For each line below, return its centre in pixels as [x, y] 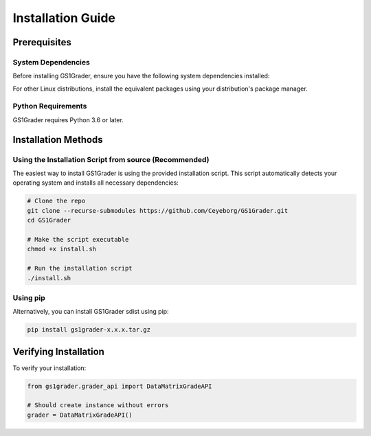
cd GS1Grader [49, 220]
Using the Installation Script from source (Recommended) [111, 159]
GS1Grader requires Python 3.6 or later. [68, 119]
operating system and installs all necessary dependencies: [95, 183]
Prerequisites [42, 42]
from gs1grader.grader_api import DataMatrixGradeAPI [120, 386]
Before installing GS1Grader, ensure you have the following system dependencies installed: [141, 76]
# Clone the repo [56, 201]
